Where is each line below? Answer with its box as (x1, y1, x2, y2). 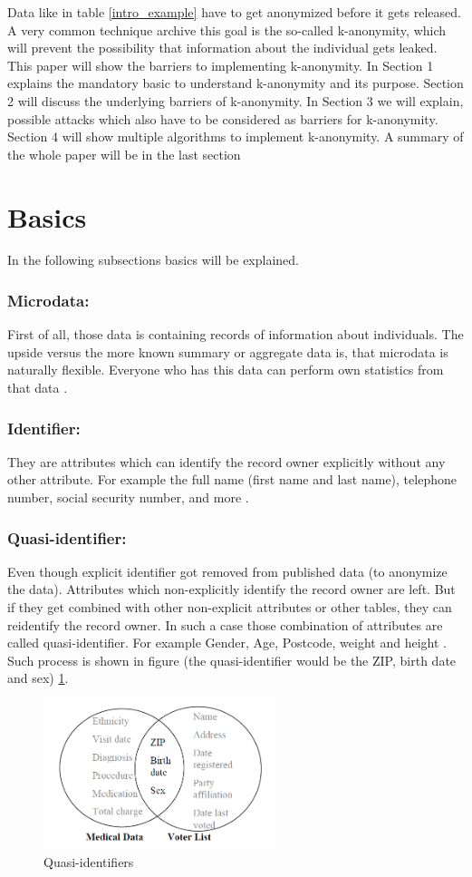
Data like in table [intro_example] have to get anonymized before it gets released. (7, 3, 461, 21)
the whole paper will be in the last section (7, 144, 241, 163)
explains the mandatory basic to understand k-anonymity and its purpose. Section (7, 73, 464, 93)
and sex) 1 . (7, 668, 69, 687)
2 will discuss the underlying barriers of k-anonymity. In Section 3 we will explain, (7, 91, 464, 110)
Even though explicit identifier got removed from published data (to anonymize (7, 561, 448, 580)
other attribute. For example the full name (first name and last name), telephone (7, 470, 457, 489)
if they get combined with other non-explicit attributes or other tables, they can (7, 598, 452, 617)
